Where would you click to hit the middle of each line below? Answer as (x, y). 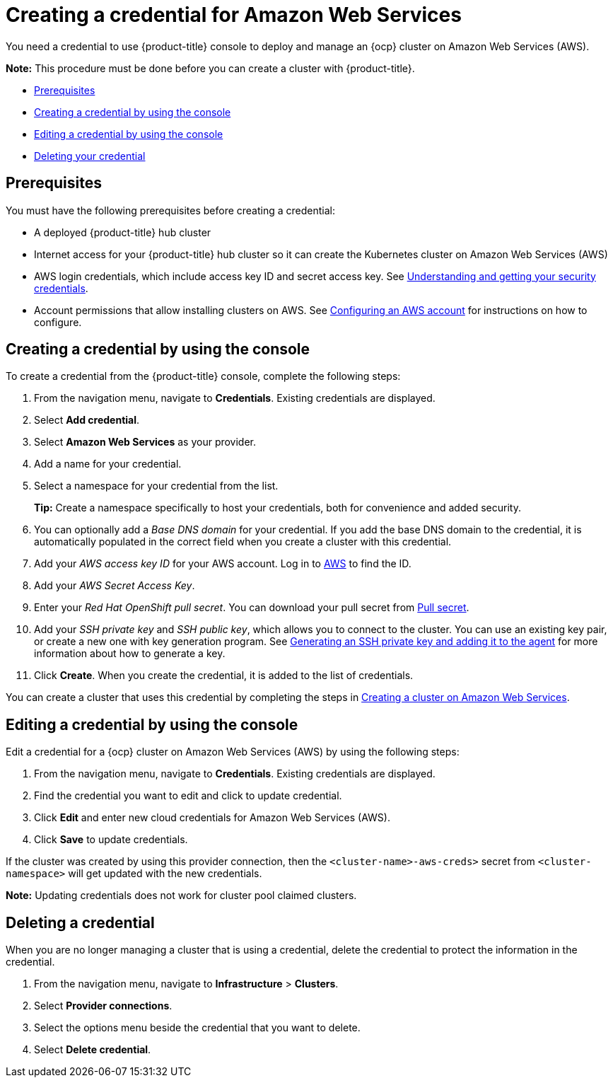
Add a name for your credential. (108, 464)
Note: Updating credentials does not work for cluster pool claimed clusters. (181, 896)
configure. (58, 322)
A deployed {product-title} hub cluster (123, 232)
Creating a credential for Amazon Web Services (234, 15)
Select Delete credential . (93, 1050)
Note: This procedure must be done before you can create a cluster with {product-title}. (210, 68)
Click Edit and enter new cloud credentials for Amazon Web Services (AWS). (212, 818)
